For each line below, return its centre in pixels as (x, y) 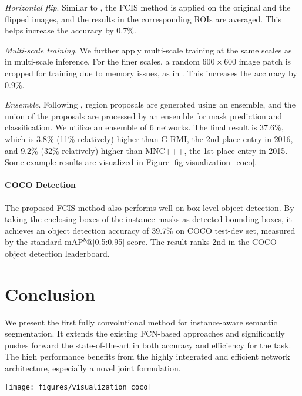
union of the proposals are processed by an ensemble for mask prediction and (143, 115)
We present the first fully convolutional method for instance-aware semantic (141, 322)
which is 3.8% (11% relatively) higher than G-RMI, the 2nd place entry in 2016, (149, 138)
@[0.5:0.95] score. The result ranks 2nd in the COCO (181, 242)
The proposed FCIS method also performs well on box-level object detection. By (150, 207)
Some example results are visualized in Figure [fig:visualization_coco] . (131, 162)
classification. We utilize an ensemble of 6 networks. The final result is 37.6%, (144, 127)
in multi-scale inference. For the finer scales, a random (102, 61)
